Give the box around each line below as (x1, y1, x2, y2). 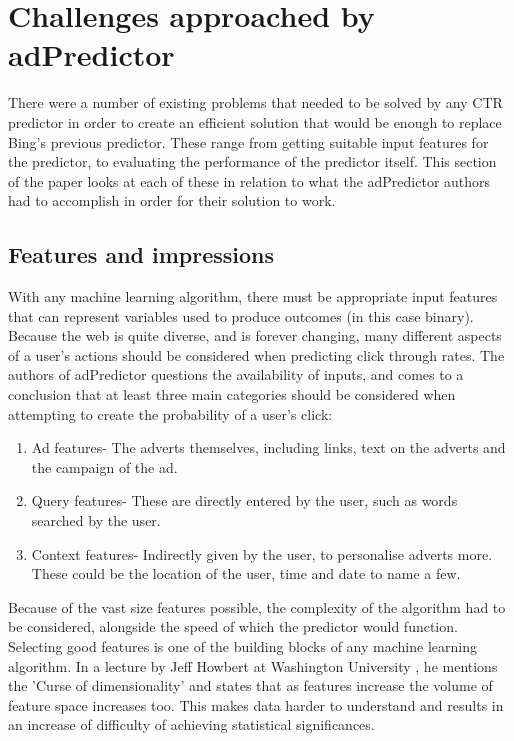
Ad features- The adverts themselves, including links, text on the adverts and (31, 437, 506, 458)
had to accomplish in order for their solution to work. (8, 190, 336, 211)
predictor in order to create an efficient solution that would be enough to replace (8, 111, 502, 132)
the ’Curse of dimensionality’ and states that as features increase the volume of (8, 675, 493, 696)
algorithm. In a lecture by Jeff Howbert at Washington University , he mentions (8, 655, 498, 676)
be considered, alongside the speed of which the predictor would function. (8, 616, 458, 637)
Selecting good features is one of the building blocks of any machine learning (8, 635, 477, 656)
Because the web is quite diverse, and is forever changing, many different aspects (8, 325, 502, 346)
